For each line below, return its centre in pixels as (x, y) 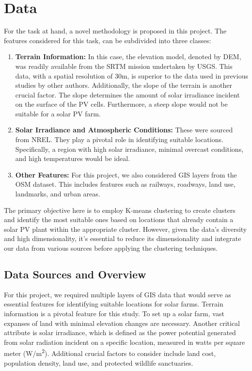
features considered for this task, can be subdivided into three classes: (108, 40)
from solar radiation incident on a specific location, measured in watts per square (125, 342)
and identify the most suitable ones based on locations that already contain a (119, 219)
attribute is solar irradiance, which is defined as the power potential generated (120, 332)
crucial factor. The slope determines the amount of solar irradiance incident (127, 94)
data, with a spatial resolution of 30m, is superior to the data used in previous (132, 75)
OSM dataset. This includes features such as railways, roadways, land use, (125, 184)
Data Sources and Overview (75, 274)
